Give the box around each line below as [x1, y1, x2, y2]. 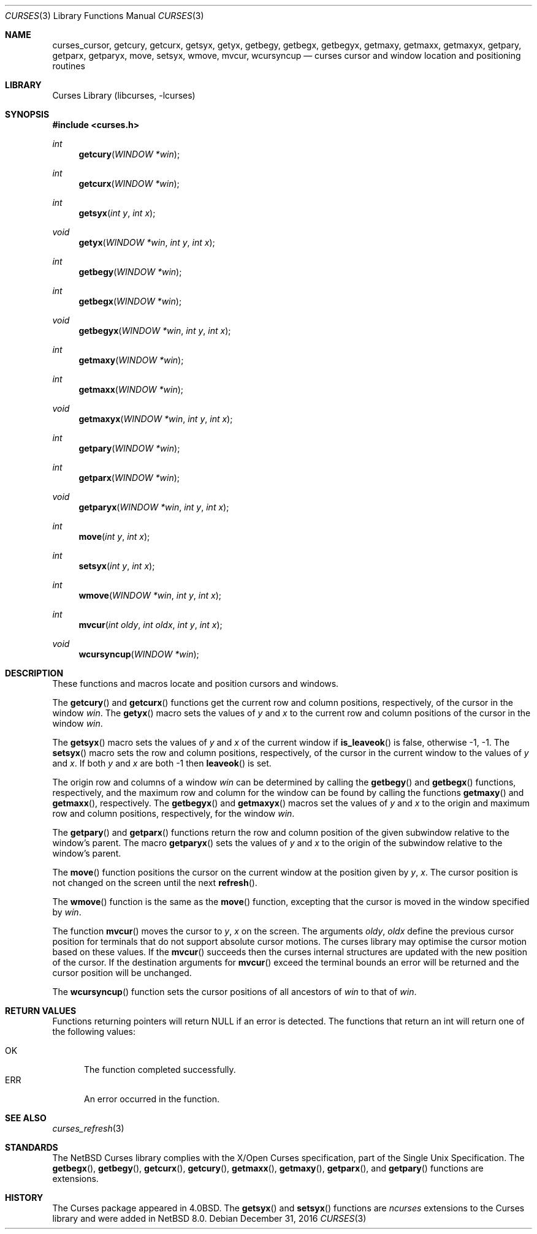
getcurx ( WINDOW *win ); [78, 178, 180, 189]
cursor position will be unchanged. [52, 967, 192, 978]
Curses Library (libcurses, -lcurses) [52, 90, 196, 100]
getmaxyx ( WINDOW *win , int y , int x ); [78, 414, 233, 424]
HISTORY [5, 1192, 44, 1203]
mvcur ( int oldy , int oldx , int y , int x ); [78, 619, 223, 630]
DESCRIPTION [5, 668, 64, 678]
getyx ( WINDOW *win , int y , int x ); [78, 237, 215, 248]
